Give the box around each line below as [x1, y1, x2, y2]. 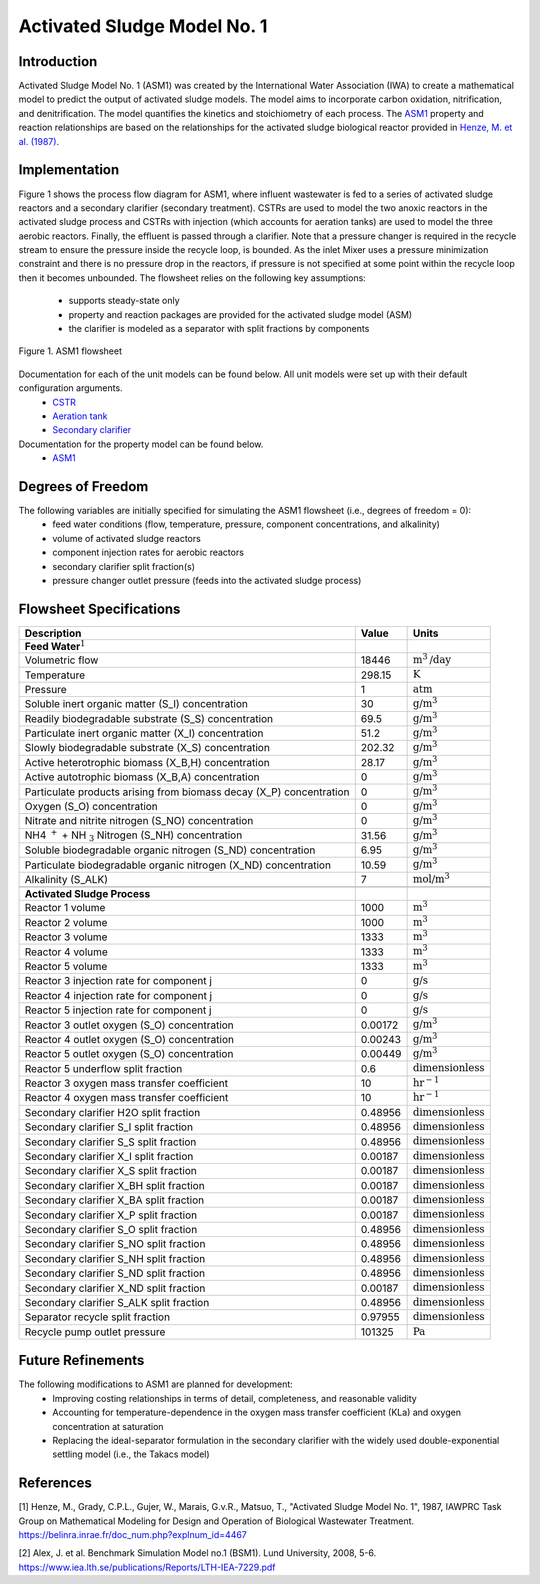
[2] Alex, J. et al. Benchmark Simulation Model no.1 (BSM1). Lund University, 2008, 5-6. [18, 1547, 377, 1559]
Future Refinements [18, 1352, 145, 1369]
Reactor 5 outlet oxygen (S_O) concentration [24, 1047, 234, 1061]
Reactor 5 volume [24, 959, 108, 973]
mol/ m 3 [412, 870, 450, 885]
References [18, 1475, 92, 1492]
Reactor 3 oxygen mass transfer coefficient [24, 1076, 229, 1090]
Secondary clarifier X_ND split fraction [24, 1281, 206, 1295]
